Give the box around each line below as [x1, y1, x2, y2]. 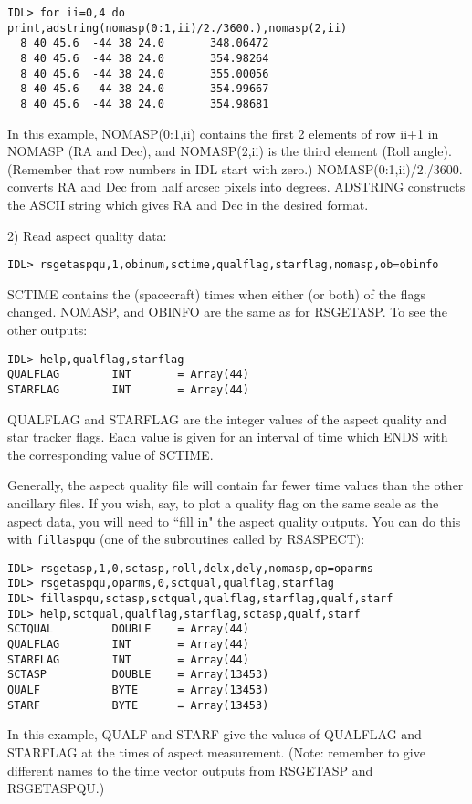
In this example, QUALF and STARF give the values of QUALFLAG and [7, 725, 422, 744]
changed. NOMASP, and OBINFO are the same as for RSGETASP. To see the [7, 302, 447, 321]
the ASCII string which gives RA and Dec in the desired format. [7, 194, 369, 214]
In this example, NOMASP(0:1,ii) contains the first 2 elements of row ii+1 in [7, 123, 439, 142]
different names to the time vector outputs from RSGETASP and [7, 760, 373, 779]
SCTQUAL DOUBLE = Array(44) [7, 622, 249, 636]
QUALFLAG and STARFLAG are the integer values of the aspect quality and [7, 409, 447, 428]
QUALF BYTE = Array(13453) [7, 684, 269, 697]
